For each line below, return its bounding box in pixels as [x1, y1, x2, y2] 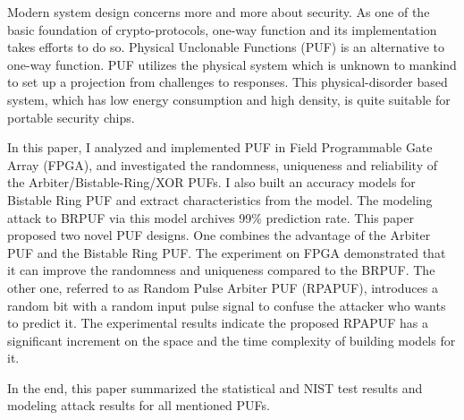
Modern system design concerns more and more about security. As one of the [7, 3, 430, 21]
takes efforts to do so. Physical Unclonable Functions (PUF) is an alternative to [7, 38, 444, 56]
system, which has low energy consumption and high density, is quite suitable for [7, 90, 451, 108]
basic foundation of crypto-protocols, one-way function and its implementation [7, 20, 437, 39]
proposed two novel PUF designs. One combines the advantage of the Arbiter [7, 226, 431, 244]
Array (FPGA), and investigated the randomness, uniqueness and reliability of [7, 155, 437, 174]
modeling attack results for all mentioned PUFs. [7, 396, 270, 415]
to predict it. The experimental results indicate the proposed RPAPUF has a [7, 313, 429, 332]
